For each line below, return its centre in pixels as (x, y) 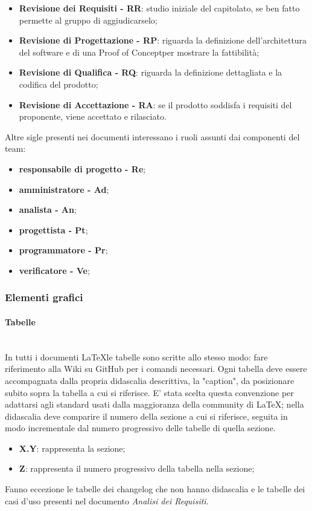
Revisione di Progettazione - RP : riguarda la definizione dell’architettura (163, 40)
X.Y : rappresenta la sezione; (72, 448)
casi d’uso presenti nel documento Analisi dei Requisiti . (107, 500)
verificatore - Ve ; (54, 270)
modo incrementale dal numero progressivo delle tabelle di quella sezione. (140, 428)
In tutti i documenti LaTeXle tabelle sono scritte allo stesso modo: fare (136, 356)
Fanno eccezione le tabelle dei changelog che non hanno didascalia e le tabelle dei (155, 489)
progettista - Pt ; (53, 229)
